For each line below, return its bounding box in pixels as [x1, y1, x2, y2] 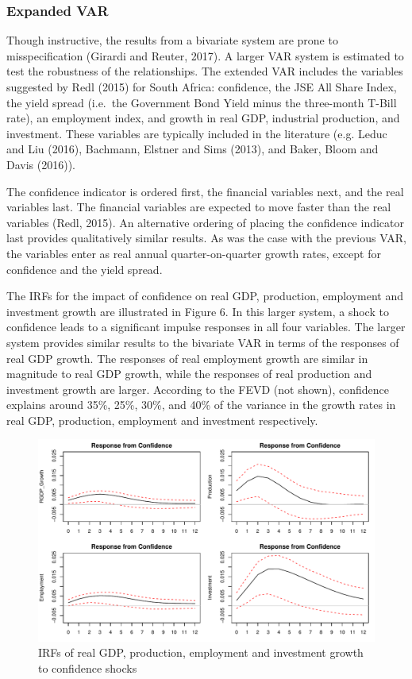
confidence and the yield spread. [6, 260, 163, 277]
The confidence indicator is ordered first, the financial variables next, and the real [6, 183, 404, 199]
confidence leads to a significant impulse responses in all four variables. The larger [6, 318, 406, 335]
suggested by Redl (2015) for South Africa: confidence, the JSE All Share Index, [6, 79, 397, 95]
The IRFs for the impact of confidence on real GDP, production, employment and [6, 287, 404, 304]
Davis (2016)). [6, 156, 75, 172]
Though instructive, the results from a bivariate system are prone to [6, 32, 338, 48]
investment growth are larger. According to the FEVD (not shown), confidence [6, 380, 389, 397]
